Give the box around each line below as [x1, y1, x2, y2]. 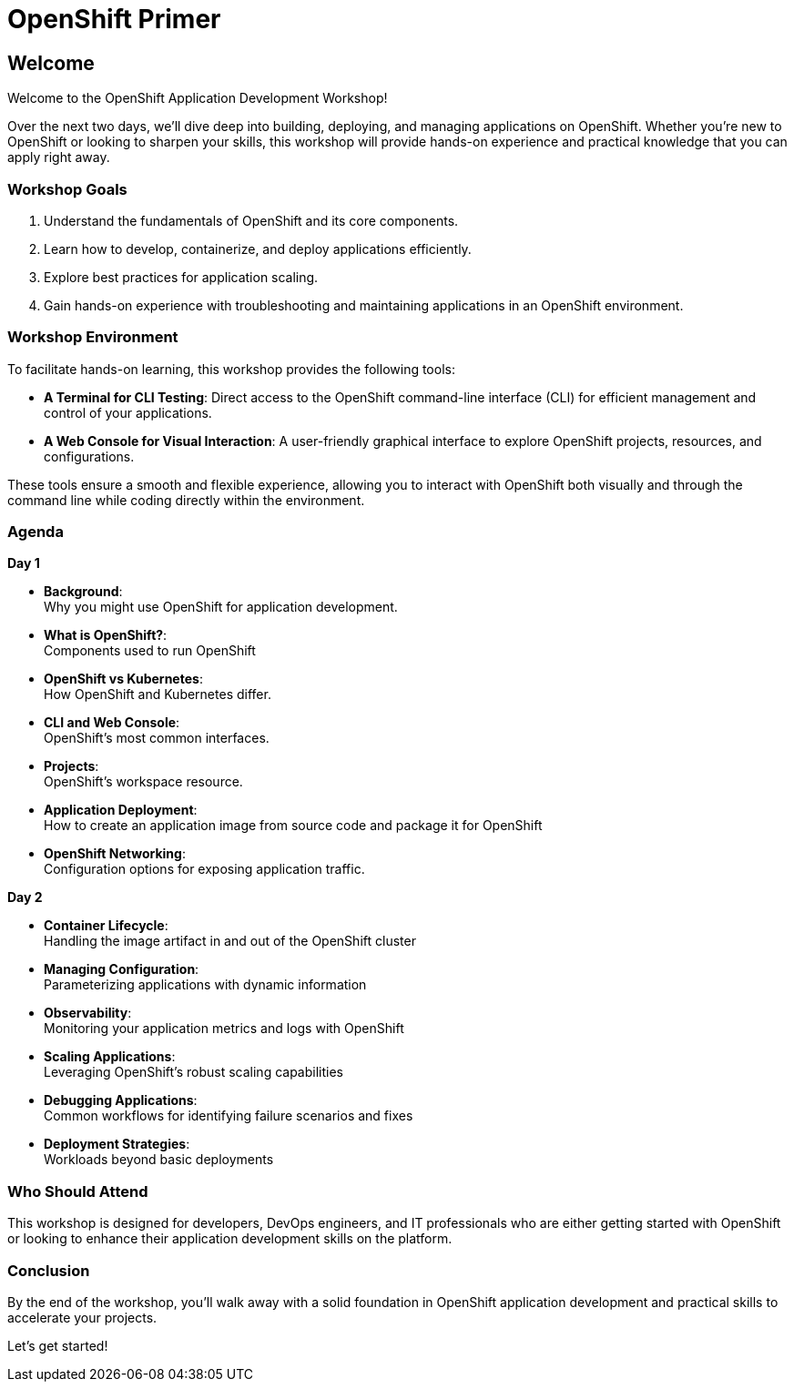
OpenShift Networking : [44, 846, 186, 862]
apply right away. [7, 149, 110, 166]
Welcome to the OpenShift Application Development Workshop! [7, 90, 388, 106]
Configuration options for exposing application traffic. [44, 861, 365, 877]
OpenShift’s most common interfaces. [44, 730, 270, 746]
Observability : [44, 1005, 132, 1021]
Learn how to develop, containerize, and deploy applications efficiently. [44, 240, 472, 257]
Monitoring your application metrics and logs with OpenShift [44, 1020, 404, 1037]
